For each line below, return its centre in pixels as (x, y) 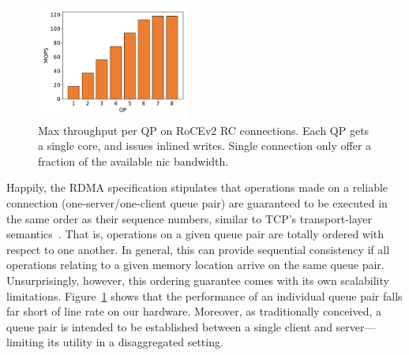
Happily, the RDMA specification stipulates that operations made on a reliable (197, 187)
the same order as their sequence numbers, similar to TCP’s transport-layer (189, 218)
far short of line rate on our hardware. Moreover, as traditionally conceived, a (194, 311)
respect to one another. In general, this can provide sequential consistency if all (198, 249)
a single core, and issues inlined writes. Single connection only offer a (205, 146)
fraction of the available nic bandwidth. (133, 161)
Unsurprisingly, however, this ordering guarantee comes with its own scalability (198, 280)
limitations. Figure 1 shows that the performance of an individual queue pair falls (204, 295)
